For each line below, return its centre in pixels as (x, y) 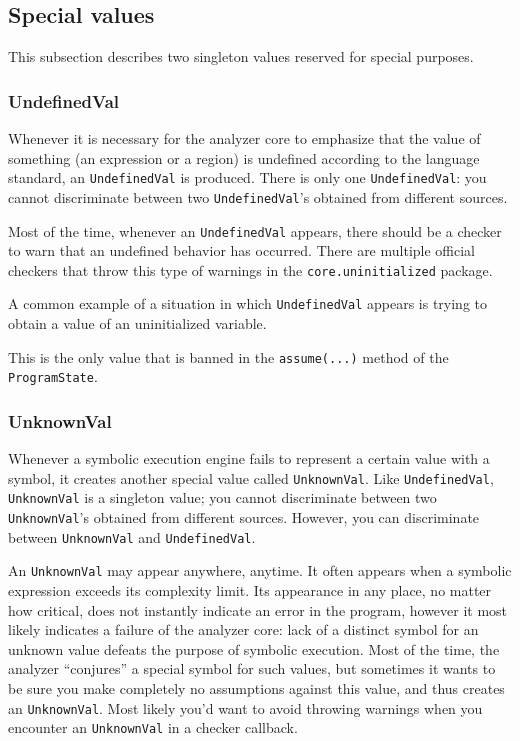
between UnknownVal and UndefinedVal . (132, 536)
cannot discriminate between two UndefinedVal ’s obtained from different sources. (258, 196)
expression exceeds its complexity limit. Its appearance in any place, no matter (250, 590)
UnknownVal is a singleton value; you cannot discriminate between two (222, 497)
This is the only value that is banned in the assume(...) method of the (228, 356)
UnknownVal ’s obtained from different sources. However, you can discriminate (244, 517)
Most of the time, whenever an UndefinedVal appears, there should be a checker (255, 230)
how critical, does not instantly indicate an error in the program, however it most (258, 609)
